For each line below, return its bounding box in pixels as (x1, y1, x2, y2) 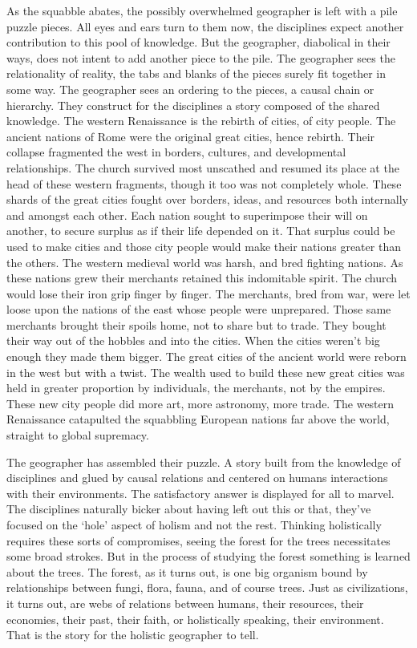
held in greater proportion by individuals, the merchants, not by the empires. (6, 379, 386, 396)
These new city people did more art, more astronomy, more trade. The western (6, 395, 395, 411)
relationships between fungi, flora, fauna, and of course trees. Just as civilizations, (6, 579, 408, 596)
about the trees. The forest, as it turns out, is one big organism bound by (6, 563, 368, 580)
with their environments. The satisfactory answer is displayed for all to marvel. (6, 484, 395, 501)
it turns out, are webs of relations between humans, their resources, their (6, 594, 364, 611)
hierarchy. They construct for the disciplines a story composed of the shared (6, 96, 380, 113)
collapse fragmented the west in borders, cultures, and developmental (6, 144, 346, 160)
